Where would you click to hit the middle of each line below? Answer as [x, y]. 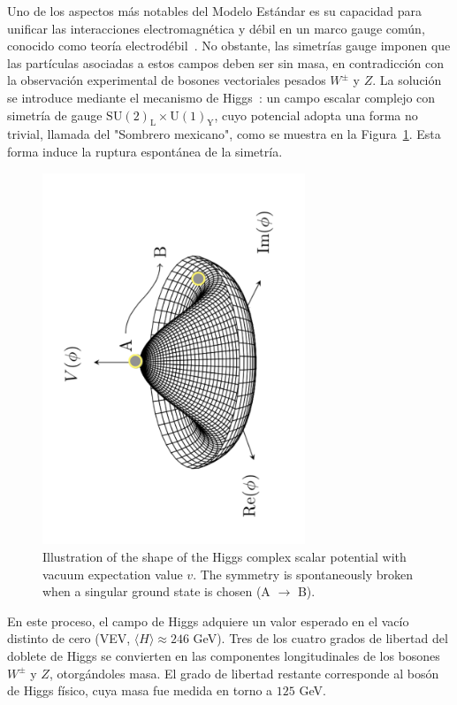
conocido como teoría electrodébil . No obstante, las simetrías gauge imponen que [229, 46]
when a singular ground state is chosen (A [156, 591]
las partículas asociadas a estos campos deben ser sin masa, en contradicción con [225, 62]
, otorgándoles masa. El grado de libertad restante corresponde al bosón [244, 673]
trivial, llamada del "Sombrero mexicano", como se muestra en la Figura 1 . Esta [224, 134]
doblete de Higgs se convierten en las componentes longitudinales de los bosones [224, 656]
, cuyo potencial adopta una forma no [316, 115]
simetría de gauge [55, 115]
